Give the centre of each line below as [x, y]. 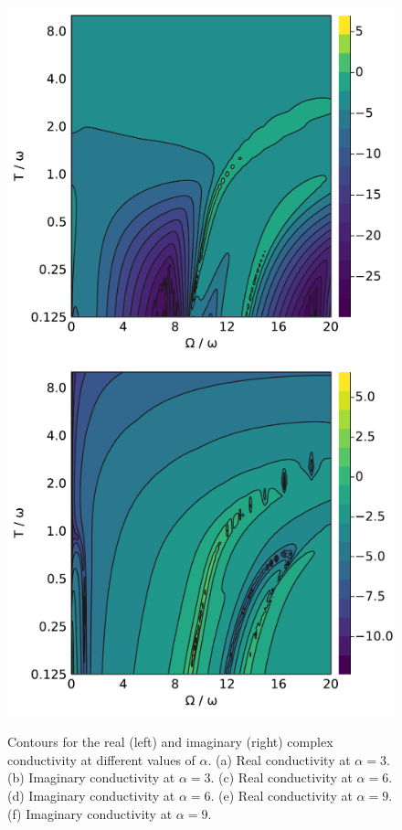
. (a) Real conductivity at [279, 759]
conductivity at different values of [101, 759]
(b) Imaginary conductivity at [91, 777]
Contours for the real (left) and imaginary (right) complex [170, 742]
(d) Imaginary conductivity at [91, 795]
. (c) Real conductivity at [281, 777]
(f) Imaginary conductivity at [90, 813]
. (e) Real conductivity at [281, 795]
